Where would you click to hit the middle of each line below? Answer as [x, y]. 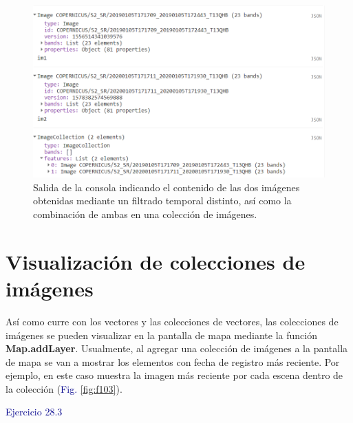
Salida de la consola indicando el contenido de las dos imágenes [167, 187]
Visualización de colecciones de [156, 261]
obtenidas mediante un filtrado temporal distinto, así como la [162, 200]
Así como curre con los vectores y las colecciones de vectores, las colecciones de [172, 321]
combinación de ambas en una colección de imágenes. [145, 214]
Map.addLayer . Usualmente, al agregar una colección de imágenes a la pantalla [177, 348]
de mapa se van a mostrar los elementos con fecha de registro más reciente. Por [173, 361]
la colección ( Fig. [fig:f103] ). [64, 388]
